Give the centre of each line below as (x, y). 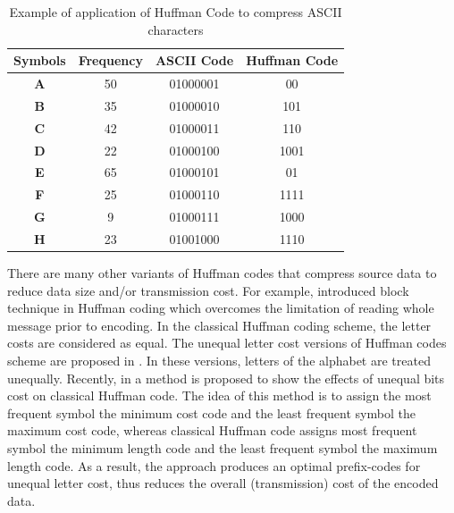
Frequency (110, 60)
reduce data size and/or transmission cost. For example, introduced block (208, 290)
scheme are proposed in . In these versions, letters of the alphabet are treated (219, 360)
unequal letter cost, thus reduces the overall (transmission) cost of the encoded (223, 483)
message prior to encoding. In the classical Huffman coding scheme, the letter (219, 325)
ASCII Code (194, 60)
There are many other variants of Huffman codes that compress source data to (222, 273)
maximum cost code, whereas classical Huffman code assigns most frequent (212, 430)
